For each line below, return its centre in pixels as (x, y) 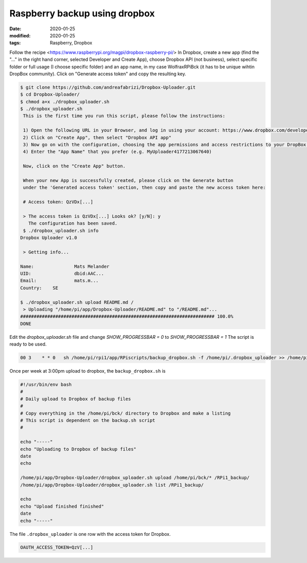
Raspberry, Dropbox (71, 43)
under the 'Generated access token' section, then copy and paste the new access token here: (145, 188)
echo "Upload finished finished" (62, 506)
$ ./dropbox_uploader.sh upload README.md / (77, 302)
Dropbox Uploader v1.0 (49, 238)
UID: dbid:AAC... (62, 274)
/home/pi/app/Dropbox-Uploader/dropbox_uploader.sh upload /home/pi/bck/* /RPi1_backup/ (135, 478)
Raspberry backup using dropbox (82, 13)
